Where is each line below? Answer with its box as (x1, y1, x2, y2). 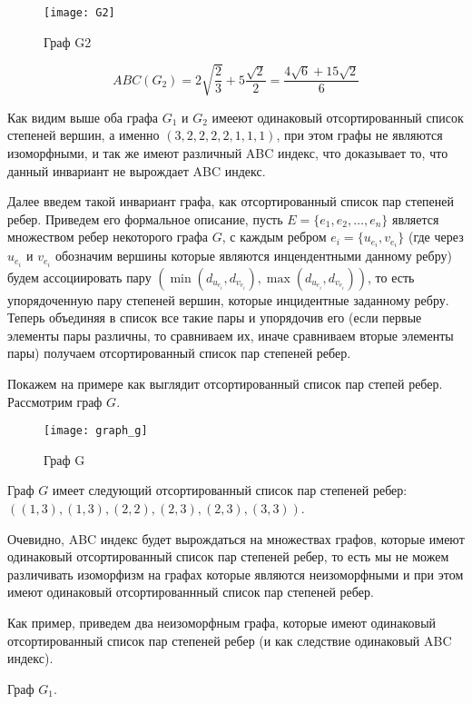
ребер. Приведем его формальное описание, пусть (7, 209, 283, 228)
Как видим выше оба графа (7, 107, 158, 126)
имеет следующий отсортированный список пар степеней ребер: (52, 481, 408, 500)
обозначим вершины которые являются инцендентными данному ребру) (54, 246, 452, 265)
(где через (408, 227, 464, 246)
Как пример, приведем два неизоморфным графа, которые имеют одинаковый (7, 612, 437, 631)
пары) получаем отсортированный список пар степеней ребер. (7, 343, 351, 362)
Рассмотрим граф (7, 392, 103, 411)
